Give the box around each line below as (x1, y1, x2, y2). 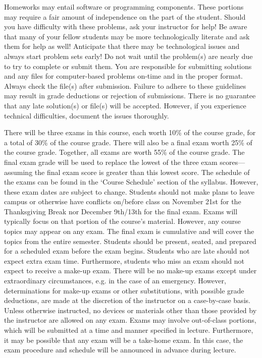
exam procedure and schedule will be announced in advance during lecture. (4, 344, 236, 355)
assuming (4, 166, 33, 177)
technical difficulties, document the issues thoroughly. (4, 110, 169, 121)
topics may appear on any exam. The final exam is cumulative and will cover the (4, 226, 254, 236)
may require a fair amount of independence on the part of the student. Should (4, 11, 246, 22)
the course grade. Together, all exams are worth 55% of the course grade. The (4, 147, 245, 157)
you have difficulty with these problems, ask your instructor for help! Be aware (4, 21, 247, 32)
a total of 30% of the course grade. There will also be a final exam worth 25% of (4, 137, 252, 147)
